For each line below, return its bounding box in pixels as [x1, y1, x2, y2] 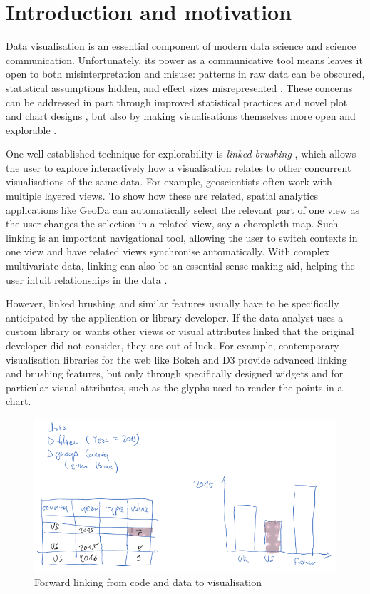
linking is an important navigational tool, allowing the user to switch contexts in [6, 230, 358, 245]
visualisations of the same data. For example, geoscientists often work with [6, 174, 332, 189]
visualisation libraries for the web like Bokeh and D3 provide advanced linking [6, 352, 347, 367]
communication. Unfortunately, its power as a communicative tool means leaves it [6, 52, 363, 67]
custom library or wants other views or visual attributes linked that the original [6, 324, 354, 339]
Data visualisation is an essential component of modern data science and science [6, 39, 356, 53]
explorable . [6, 122, 57, 137]
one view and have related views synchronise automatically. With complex [6, 244, 330, 259]
